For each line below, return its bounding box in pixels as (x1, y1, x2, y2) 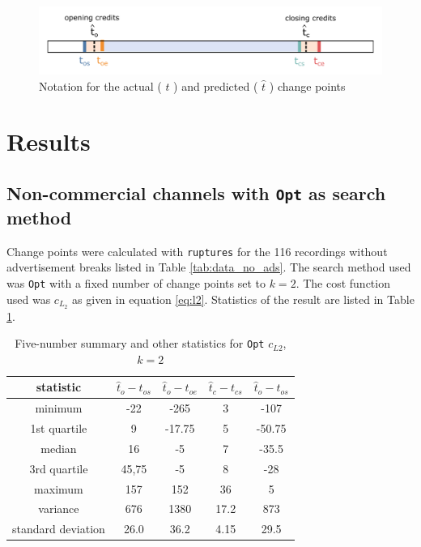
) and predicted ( (173, 77, 258, 94)
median (40, 439, 77, 456)
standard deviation (12, 520, 105, 537)
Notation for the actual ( (39, 77, 162, 94)
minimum (35, 400, 83, 417)
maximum (34, 480, 83, 497)
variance (38, 500, 79, 517)
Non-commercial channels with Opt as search (6, 181, 386, 205)
